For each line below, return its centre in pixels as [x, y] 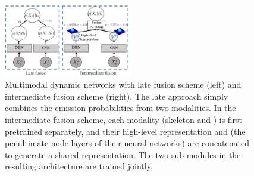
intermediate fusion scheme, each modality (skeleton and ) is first [124, 120]
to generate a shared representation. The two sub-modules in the [123, 154]
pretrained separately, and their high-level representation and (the [125, 131]
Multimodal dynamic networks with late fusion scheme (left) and [123, 84]
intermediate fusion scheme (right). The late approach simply [117, 96]
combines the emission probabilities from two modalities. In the [120, 108]
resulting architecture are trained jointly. [79, 166]
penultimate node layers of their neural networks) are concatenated [127, 143]
